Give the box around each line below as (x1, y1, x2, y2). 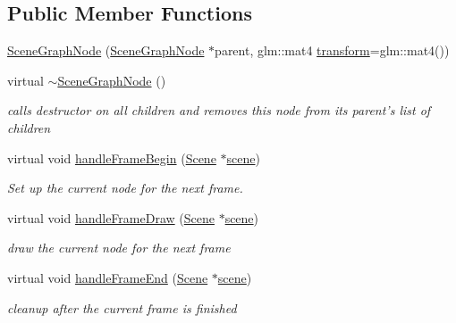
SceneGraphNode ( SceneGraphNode (7, 41, 205, 60)
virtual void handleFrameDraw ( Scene (7, 208, 215, 227)
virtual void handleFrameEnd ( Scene (7, 268, 208, 286)
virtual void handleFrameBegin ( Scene (7, 148, 216, 167)
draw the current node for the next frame (7, 238, 231, 257)
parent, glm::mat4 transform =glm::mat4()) (215, 41, 450, 60)
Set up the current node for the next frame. (7, 178, 243, 197)
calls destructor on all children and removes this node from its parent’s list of (7, 101, 431, 120)
